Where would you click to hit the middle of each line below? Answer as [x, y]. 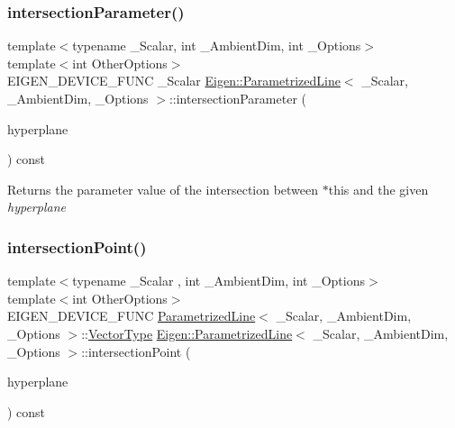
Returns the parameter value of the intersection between [163, 189]
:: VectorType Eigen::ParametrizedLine [187, 333]
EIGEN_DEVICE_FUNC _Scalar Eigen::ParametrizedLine [174, 81]
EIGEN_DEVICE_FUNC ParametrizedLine [132, 316]
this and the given [378, 189]
